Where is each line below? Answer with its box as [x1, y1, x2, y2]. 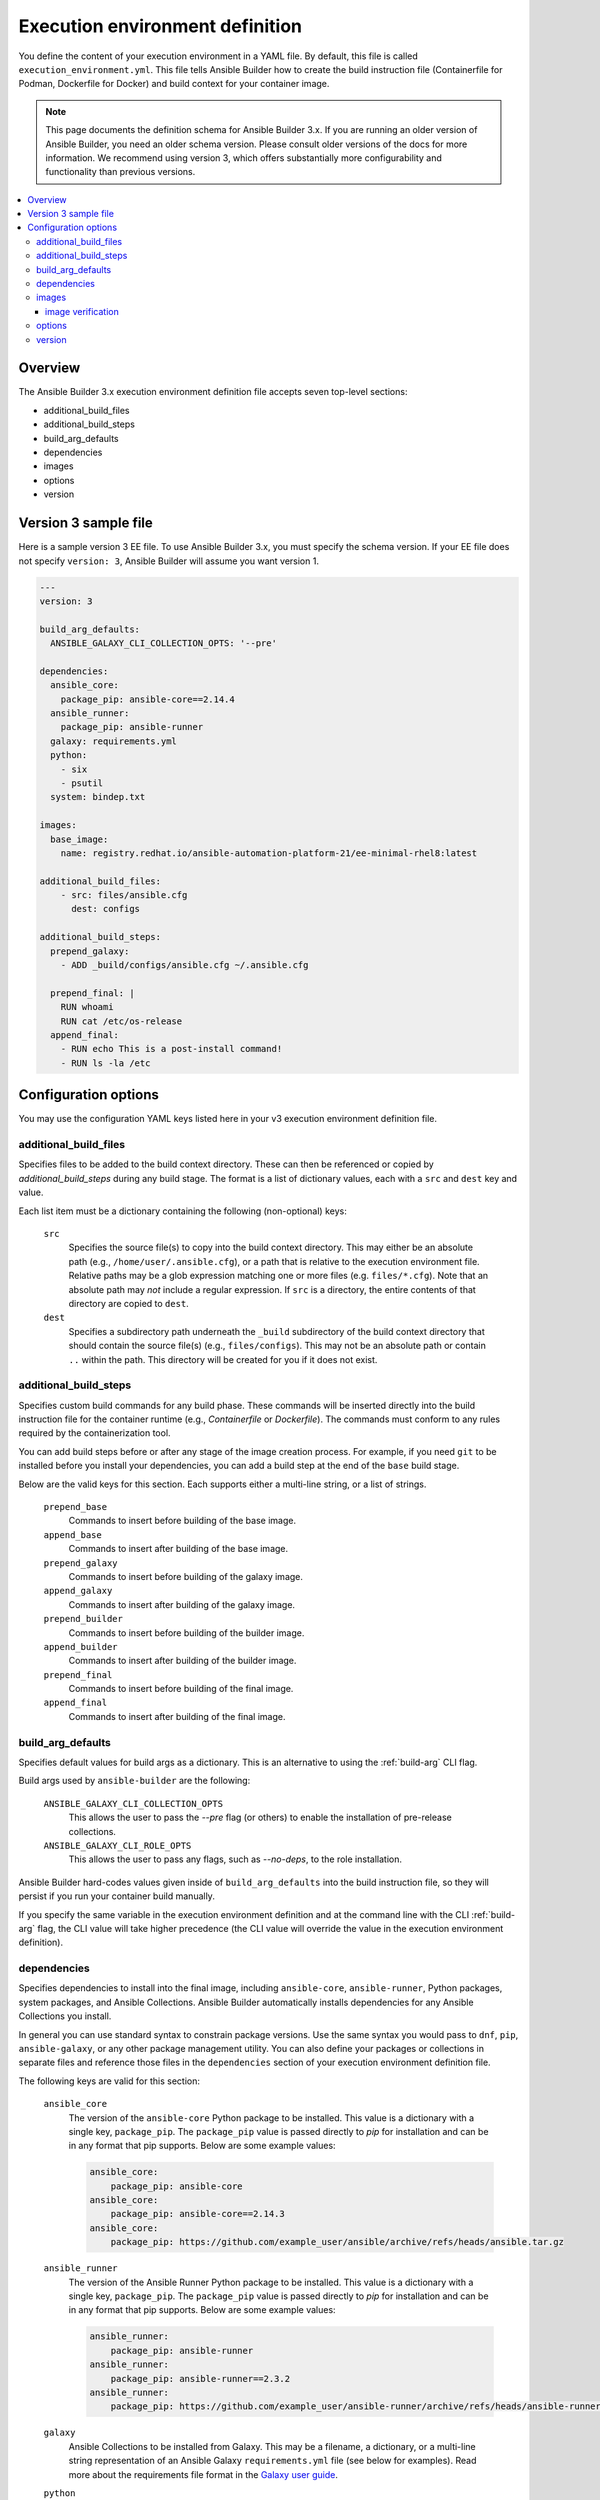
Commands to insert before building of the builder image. [68, 1626, 305, 1639]
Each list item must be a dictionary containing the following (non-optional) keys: [18, 1205, 347, 1217]
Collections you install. [18, 2010, 112, 2022]
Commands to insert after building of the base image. [68, 1543, 289, 1555]
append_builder [43, 1641, 119, 1652]
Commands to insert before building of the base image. [68, 1515, 297, 1527]
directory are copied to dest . [68, 1297, 189, 1309]
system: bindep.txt [50, 791, 146, 803]
